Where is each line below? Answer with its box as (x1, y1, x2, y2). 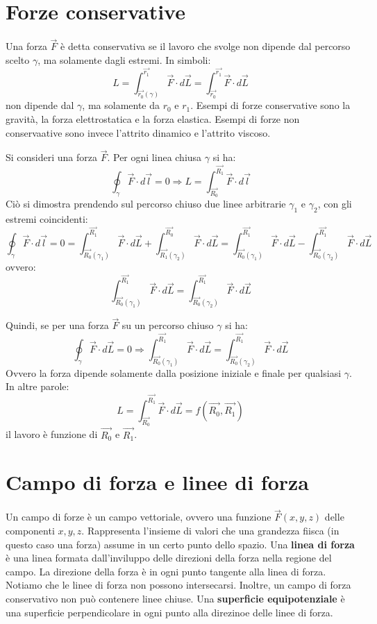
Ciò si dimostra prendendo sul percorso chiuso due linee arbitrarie (6, 196, 286, 211)
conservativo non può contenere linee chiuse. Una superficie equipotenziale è (6, 591, 345, 606)
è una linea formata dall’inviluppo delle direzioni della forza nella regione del (6, 550, 332, 565)
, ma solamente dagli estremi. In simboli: (37, 52, 211, 67)
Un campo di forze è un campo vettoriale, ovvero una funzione (6, 509, 271, 524)
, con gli (317, 196, 352, 211)
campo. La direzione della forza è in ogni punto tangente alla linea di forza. (6, 564, 326, 578)
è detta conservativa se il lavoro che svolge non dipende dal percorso (60, 39, 351, 53)
